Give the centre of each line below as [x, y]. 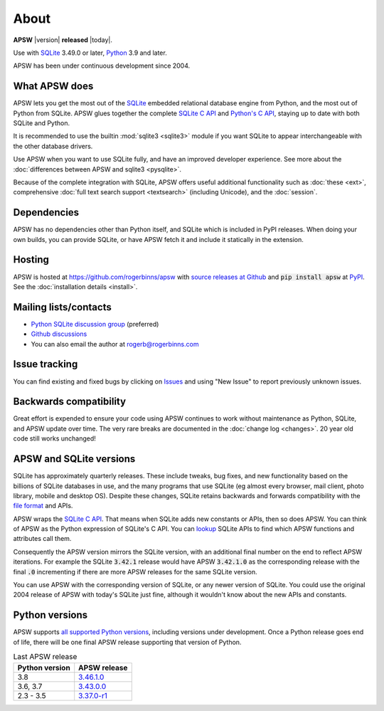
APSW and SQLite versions [74, 459]
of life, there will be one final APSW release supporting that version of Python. [127, 642]
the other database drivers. [53, 146]
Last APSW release [45, 657]
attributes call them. [42, 539]
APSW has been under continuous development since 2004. [102, 66]
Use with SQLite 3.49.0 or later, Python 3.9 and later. [90, 53]
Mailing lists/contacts [62, 307]
